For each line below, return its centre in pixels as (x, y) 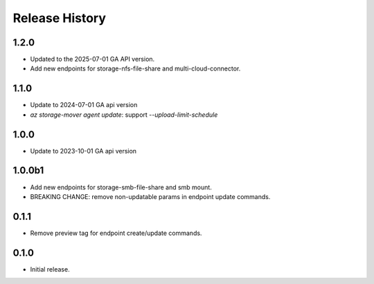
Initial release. (50, 269)
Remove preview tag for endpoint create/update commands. (116, 233)
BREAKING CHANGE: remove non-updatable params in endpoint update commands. (150, 196)
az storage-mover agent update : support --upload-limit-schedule (124, 115)
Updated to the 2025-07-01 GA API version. (92, 59)
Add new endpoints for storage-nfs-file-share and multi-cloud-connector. (135, 68)
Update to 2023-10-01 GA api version (83, 151)
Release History (60, 18)
